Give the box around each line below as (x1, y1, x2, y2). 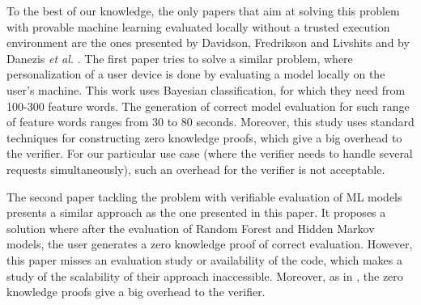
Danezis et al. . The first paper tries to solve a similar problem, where (6, 49, 353, 66)
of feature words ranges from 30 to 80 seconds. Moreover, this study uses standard (6, 113, 415, 130)
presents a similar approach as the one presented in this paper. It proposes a (6, 204, 386, 221)
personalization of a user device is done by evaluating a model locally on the (6, 66, 385, 83)
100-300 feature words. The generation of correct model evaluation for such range (6, 97, 410, 114)
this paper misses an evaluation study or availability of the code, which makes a (6, 251, 402, 268)
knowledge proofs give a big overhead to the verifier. (6, 283, 266, 300)
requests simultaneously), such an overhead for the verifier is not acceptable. (6, 160, 385, 177)
